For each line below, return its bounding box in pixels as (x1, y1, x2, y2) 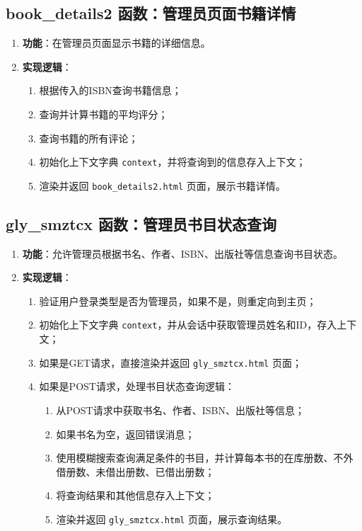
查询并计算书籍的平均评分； (39, 106, 168, 121)
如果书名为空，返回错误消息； (56, 426, 195, 441)
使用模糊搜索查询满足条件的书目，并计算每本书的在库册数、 (56, 450, 334, 465)
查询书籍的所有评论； (39, 130, 139, 145)
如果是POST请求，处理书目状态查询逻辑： (39, 379, 235, 394)
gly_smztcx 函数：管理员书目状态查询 (6, 212, 277, 234)
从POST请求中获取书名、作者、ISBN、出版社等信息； (56, 402, 305, 417)
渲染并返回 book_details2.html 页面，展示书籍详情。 (39, 178, 286, 193)
